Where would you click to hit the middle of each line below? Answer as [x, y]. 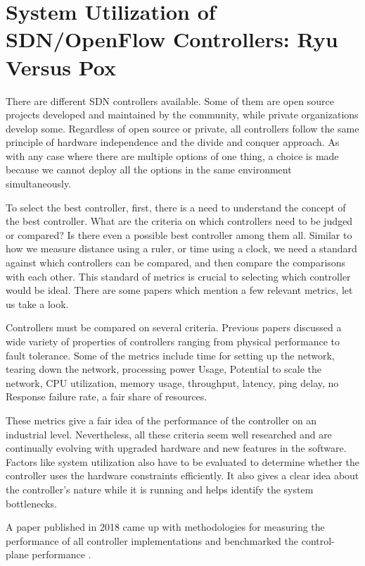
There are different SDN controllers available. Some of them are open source [170, 100]
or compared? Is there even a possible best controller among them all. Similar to [179, 234]
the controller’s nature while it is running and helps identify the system [160, 489]
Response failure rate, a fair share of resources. [107, 396]
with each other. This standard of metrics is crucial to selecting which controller [178, 276]
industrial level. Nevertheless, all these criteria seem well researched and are [169, 434]
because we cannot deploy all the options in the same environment [149, 170]
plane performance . [49, 554]
